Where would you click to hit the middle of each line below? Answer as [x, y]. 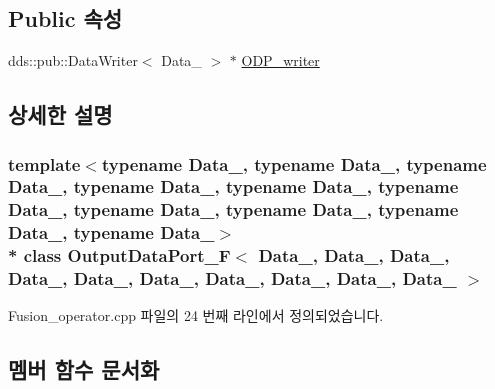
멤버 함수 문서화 [84, 369]
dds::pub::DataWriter [73, 60]
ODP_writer [280, 60]
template [44, 163]
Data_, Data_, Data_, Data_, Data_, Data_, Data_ [232, 278]
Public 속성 [65, 18]
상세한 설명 [60, 114]
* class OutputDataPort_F [119, 255]
